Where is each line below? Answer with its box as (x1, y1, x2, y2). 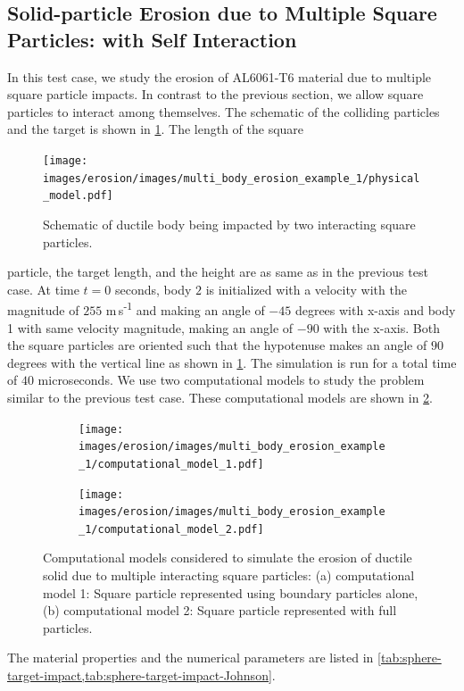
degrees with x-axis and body (294, 300, 456, 319)
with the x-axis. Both (323, 318, 440, 337)
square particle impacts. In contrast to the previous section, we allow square (7, 85, 424, 104)
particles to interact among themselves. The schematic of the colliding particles (7, 102, 440, 121)
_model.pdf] (43, 189, 113, 203)
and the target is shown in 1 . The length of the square (7, 120, 304, 138)
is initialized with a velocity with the (205, 279, 407, 298)
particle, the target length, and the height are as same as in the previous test (7, 262, 428, 281)
